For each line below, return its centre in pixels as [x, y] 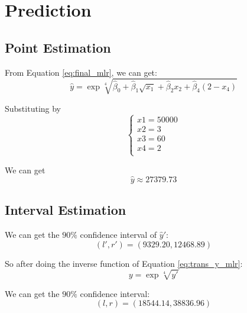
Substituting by [33, 108]
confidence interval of [118, 234]
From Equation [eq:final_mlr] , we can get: [81, 72]
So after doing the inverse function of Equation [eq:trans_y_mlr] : [124, 263]
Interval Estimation [66, 210]
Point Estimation [58, 47]
